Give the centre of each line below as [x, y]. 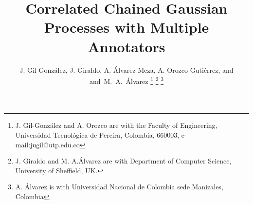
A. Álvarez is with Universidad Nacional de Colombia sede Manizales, [119, 187]
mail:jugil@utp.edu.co [47, 144]
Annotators [126, 46]
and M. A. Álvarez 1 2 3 [126, 80]
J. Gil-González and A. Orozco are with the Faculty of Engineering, [116, 125]
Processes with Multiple [126, 27]
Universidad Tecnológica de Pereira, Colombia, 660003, [97, 134]
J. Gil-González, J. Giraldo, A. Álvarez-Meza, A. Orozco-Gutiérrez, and [126, 70]
